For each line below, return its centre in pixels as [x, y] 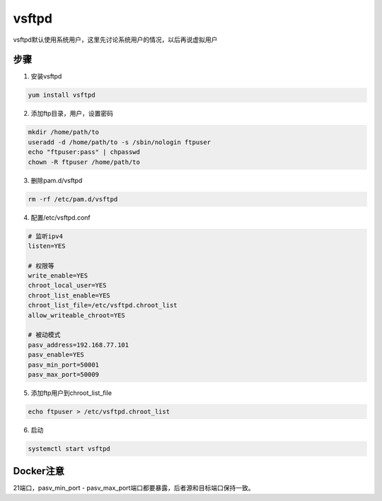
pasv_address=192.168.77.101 [79, 345]
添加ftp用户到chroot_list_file [71, 393]
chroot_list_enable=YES [69, 295]
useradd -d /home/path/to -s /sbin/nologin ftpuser [120, 142]
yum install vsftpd [62, 95]
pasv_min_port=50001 [63, 365]
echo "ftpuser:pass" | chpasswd [84, 152]
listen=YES [47, 246]
